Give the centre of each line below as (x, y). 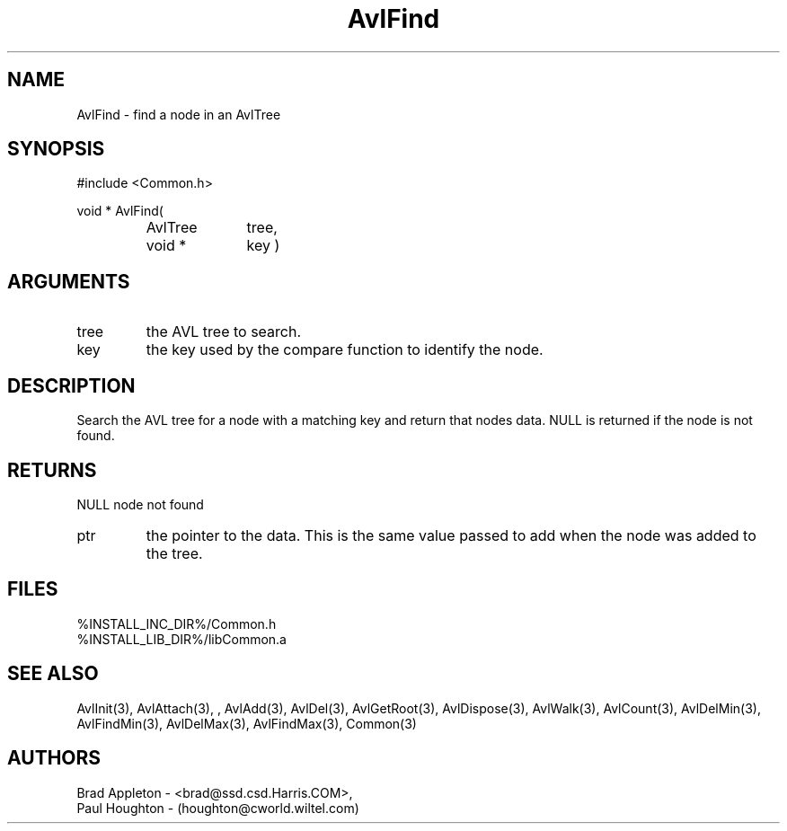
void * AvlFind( (120, 211)
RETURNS (52, 470)
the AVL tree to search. (224, 332)
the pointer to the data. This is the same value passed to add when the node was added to (451, 535)
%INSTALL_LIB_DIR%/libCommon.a (181, 639)
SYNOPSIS (56, 149)
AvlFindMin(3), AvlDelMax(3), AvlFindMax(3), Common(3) (247, 723)
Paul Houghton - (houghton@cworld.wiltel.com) (218, 808)
